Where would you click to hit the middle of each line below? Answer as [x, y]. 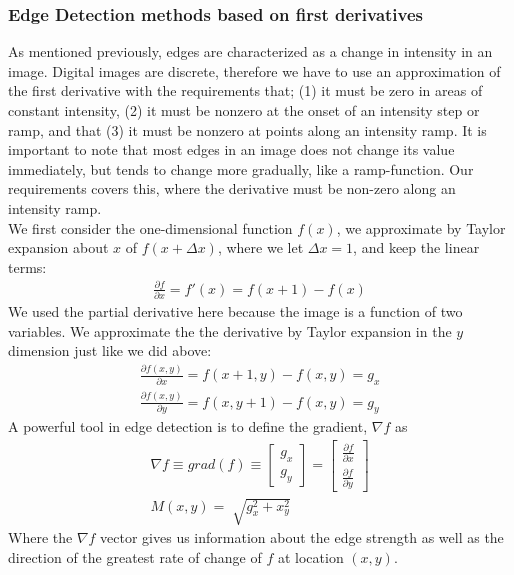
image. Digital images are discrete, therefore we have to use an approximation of [254, 70]
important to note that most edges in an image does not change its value [231, 149]
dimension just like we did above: [110, 350]
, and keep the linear [416, 247]
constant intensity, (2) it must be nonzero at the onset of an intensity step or [244, 110]
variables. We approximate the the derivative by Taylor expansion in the [230, 330]
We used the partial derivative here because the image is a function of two [235, 311]
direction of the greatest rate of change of [135, 556]
